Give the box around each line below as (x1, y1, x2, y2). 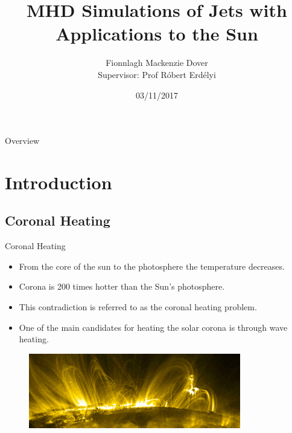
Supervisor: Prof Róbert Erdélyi (98, 68, 216, 80)
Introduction (5, 169, 112, 194)
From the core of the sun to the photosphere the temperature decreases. (19, 259, 285, 272)
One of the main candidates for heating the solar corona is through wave (19, 321, 288, 333)
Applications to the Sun (56, 21, 258, 46)
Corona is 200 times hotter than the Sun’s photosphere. (19, 280, 225, 293)
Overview (5, 134, 40, 147)
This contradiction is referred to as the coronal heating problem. (19, 301, 257, 313)
